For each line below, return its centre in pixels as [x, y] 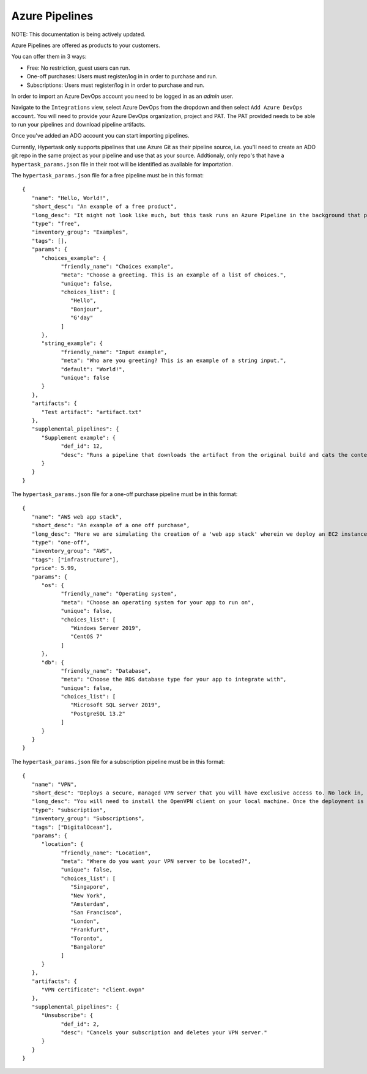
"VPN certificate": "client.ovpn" [93, 990]
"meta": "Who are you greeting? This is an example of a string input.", [174, 361]
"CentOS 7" [87, 637]
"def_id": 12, [82, 446]
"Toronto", [87, 938]
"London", [85, 921]
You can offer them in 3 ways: [49, 57]
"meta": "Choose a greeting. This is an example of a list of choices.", [174, 275]
